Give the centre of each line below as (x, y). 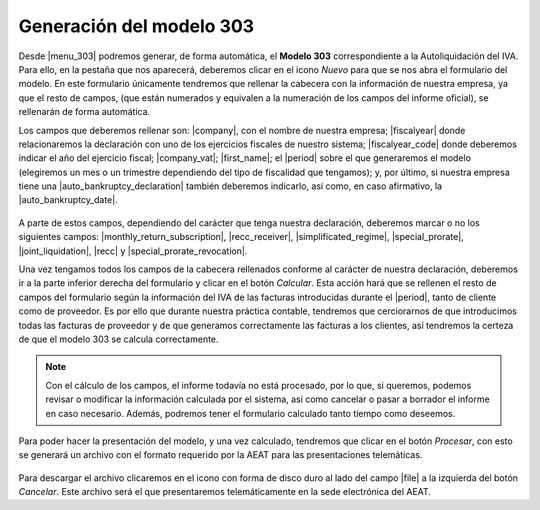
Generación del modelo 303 (136, 26)
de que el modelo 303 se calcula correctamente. (118, 339)
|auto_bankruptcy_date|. (68, 200)
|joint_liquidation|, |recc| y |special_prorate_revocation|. (133, 251)
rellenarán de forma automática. (84, 112)
